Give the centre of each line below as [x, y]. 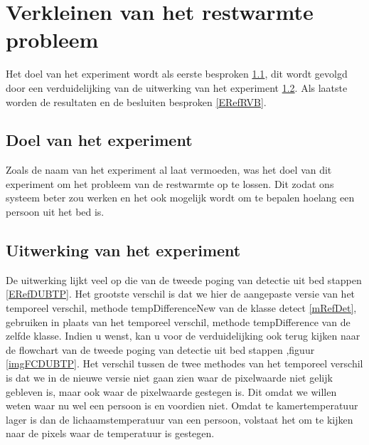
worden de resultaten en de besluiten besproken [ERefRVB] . [136, 101]
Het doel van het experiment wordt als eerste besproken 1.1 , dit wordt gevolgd [177, 74]
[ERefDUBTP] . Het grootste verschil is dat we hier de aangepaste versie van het [181, 294]
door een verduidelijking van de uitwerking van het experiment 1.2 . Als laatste [177, 87]
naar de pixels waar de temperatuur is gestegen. [110, 433]
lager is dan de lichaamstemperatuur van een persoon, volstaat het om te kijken [180, 419]
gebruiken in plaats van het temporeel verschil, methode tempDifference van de [178, 321]
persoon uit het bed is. [55, 212]
